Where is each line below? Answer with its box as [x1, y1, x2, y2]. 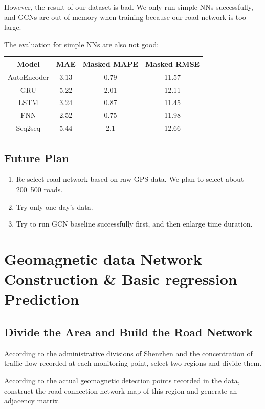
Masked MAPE [82, 58, 139, 69]
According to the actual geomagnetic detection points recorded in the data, [4, 375, 240, 385]
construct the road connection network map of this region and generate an [4, 385, 237, 396]
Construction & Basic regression [4, 269, 237, 290]
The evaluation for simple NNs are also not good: [4, 38, 159, 49]
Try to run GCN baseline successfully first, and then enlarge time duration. [16, 218, 253, 229]
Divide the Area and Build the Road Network [4, 323, 253, 339]
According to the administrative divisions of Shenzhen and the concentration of [4, 347, 253, 358]
